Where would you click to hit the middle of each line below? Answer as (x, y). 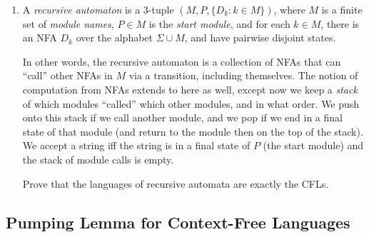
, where (289, 9)
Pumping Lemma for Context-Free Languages (178, 222)
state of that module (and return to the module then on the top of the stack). (193, 131)
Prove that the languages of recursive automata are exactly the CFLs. (176, 183)
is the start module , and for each (219, 23)
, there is (340, 23)
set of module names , (68, 23)
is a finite (342, 9)
